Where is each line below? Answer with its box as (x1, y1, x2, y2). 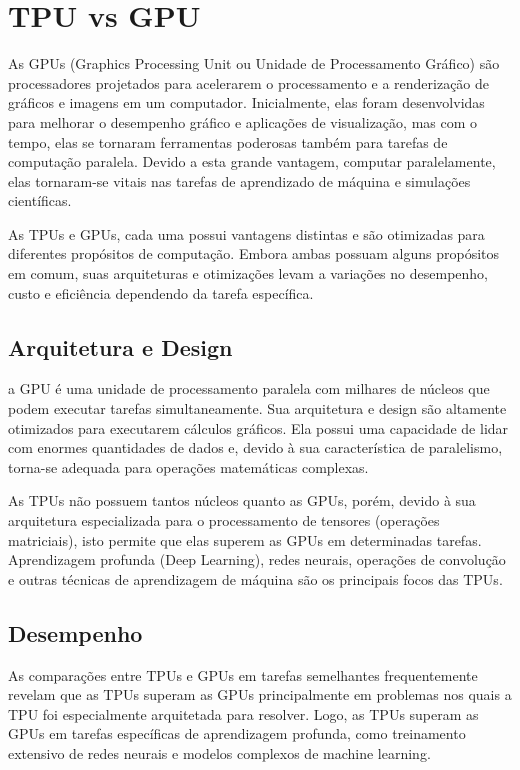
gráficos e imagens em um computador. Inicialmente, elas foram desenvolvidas (8, 92, 485, 113)
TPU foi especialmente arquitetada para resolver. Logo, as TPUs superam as (8, 703, 479, 724)
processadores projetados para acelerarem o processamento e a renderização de (8, 72, 490, 93)
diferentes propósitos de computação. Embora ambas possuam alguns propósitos (8, 243, 500, 264)
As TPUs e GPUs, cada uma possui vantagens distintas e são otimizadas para (8, 223, 485, 244)
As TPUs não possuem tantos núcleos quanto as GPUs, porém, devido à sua (8, 490, 476, 511)
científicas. (8, 190, 72, 211)
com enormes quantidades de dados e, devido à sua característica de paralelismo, (8, 437, 503, 458)
